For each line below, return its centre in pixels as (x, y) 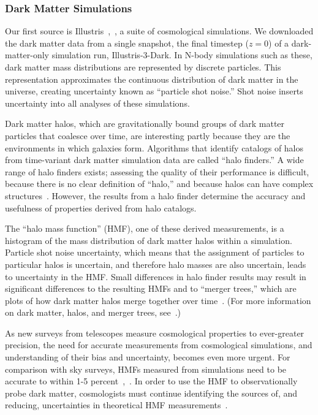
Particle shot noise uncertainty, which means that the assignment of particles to (155, 252)
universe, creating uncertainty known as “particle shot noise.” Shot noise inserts (154, 91)
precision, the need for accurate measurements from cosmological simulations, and (159, 345)
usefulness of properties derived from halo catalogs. (101, 207)
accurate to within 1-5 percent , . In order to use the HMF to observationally (151, 381)
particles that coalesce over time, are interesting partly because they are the (148, 135)
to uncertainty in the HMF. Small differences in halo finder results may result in (156, 276)
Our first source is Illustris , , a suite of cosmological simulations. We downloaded (159, 31)
